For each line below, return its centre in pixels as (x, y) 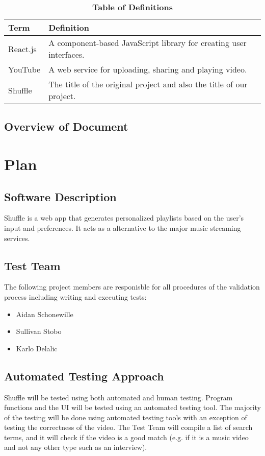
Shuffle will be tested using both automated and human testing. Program (118, 397)
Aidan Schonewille (45, 314)
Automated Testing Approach (84, 376)
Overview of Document (66, 126)
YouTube (24, 69)
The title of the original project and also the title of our (148, 84)
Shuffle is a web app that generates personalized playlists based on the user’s (124, 218)
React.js (22, 49)
